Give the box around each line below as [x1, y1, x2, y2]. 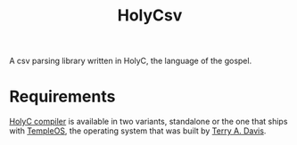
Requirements [9, 86, 116, 107]
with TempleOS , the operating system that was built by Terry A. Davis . [9, 125, 267, 136]
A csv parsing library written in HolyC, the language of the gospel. [9, 55, 252, 67]
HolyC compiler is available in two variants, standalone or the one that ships [9, 117, 288, 127]
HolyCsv [117, 5, 183, 26]
